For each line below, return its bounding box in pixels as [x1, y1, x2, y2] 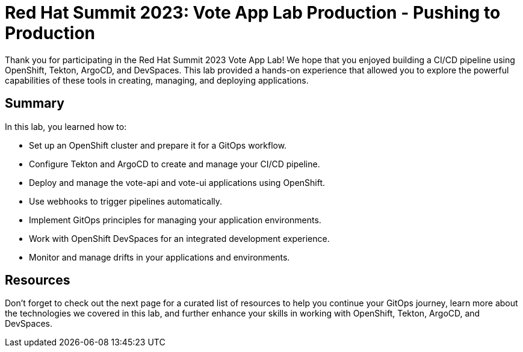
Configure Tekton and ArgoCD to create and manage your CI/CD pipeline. [29, 158, 320, 169]
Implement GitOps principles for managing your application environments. [29, 214, 321, 225]
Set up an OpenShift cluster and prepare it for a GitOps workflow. [29, 140, 287, 150]
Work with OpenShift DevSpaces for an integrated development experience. [29, 233, 330, 244]
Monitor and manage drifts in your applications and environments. [29, 252, 290, 262]
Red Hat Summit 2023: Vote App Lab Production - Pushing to [5, 2, 501, 23]
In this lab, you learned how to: [5, 121, 127, 132]
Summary [5, 96, 64, 111]
